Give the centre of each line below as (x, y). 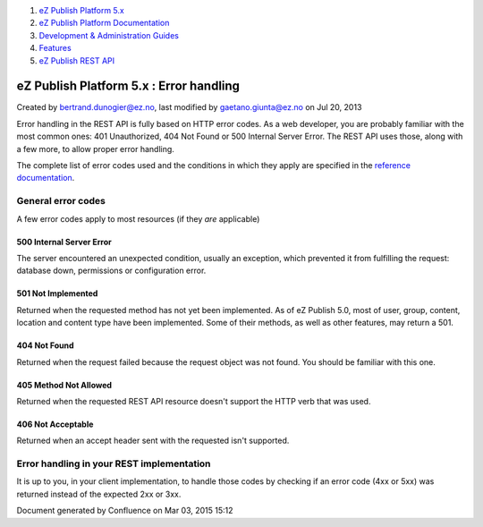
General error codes (61, 201)
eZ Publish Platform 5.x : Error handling (128, 86)
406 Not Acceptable (55, 424)
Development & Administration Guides (109, 35)
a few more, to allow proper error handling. (95, 149)
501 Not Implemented (57, 293)
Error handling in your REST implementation (114, 463)
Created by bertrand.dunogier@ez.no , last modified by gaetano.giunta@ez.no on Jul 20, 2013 (189, 107)
